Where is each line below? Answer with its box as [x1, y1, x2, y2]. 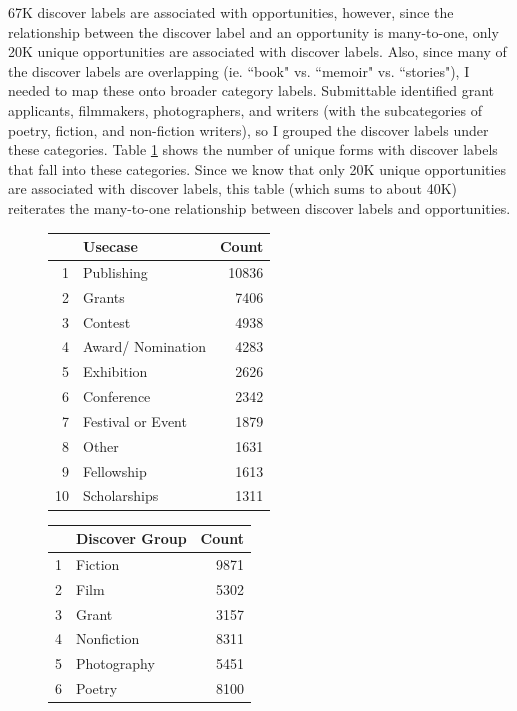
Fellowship [83, 460, 147, 481]
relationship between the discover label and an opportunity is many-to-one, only [8, 21, 499, 42]
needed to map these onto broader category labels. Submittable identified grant [8, 80, 495, 101]
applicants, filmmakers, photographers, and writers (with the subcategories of [8, 99, 482, 120]
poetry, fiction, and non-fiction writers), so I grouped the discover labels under [8, 119, 489, 140]
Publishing [83, 261, 148, 282]
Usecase [83, 236, 138, 257]
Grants [83, 286, 125, 307]
